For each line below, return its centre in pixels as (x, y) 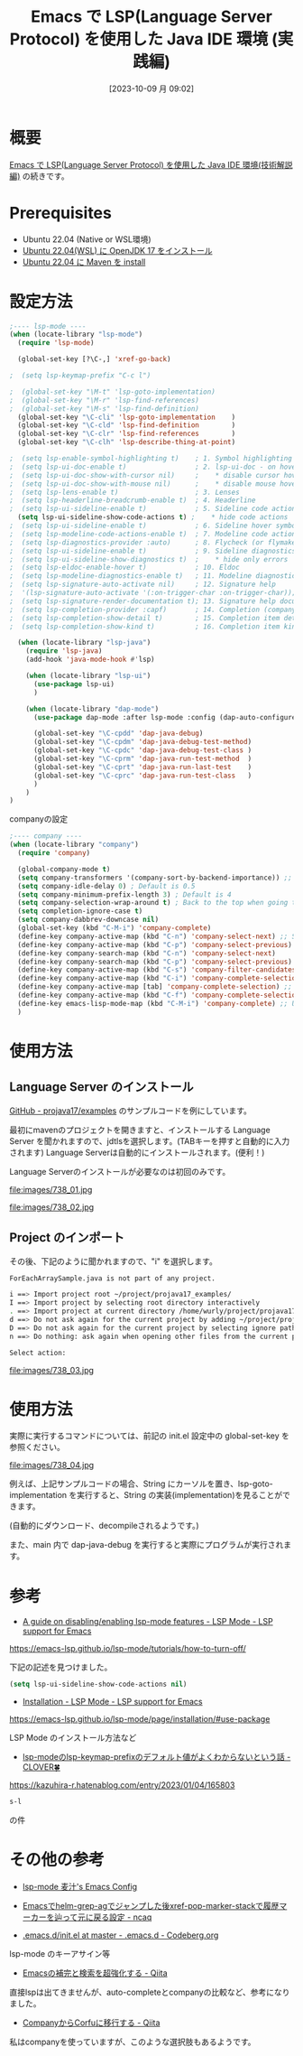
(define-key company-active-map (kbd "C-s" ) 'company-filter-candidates (157, 970)
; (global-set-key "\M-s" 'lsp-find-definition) (105, 409)
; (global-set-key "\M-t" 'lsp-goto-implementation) (113, 392)
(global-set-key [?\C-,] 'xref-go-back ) (94, 359)
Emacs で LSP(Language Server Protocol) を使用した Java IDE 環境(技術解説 (151, 164)
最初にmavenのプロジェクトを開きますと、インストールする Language (140, 1130)
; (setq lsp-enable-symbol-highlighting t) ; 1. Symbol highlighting (151, 459)
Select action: (38, 1353)
